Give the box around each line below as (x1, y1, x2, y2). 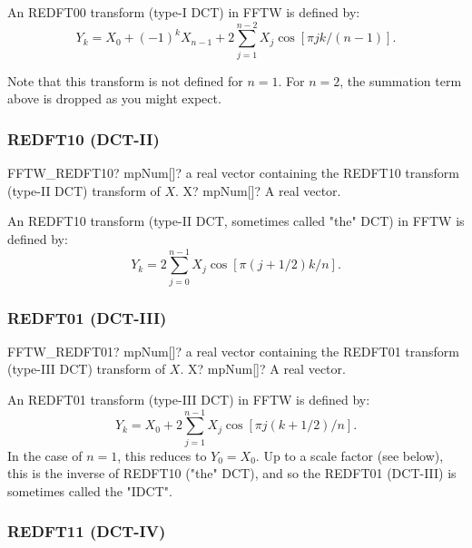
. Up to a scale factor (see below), (255, 445, 444, 465)
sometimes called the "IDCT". (7, 481, 172, 500)
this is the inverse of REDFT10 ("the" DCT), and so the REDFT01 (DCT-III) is (7, 464, 457, 483)
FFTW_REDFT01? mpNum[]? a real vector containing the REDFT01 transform (7, 341, 460, 360)
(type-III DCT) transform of (7, 359, 166, 378)
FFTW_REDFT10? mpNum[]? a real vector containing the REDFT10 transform (7, 163, 460, 182)
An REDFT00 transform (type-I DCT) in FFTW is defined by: (7, 3, 360, 21)
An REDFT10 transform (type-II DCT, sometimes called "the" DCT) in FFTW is (7, 211, 465, 230)
